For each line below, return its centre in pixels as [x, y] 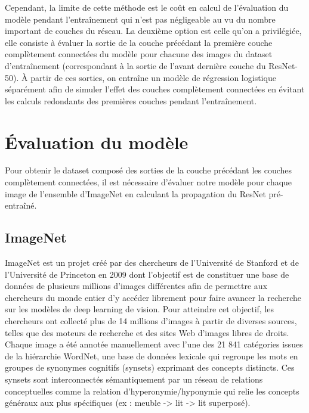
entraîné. [21, 205]
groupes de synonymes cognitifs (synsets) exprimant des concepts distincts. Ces [150, 367]
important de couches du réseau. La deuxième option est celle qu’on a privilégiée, [153, 31]
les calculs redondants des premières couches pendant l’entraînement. [131, 100]
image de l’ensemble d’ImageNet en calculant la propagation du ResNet [135, 193]
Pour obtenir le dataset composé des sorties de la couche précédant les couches [149, 170]
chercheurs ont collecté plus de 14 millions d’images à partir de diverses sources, [151, 321]
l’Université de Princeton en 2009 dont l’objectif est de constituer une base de [147, 274]
